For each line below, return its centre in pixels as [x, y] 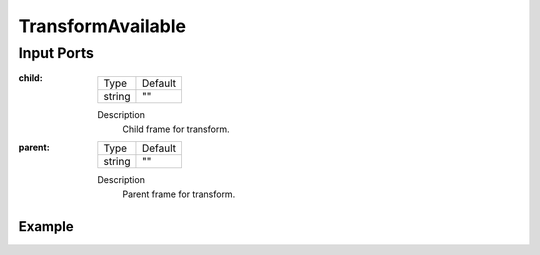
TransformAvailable [102, 26]
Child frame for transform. [176, 129]
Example [46, 226]
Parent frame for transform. [179, 194]
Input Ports [56, 53]
